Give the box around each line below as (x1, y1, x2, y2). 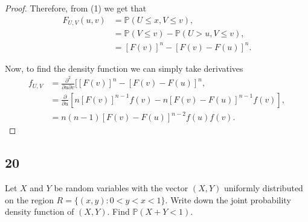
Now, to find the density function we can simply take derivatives (5, 62, 243, 74)
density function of (5, 205, 74, 218)
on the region (5, 193, 54, 206)
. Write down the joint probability (165, 193, 291, 206)
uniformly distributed (224, 182, 303, 194)
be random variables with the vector (54, 182, 188, 194)
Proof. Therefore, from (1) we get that (5, 2, 147, 14)
